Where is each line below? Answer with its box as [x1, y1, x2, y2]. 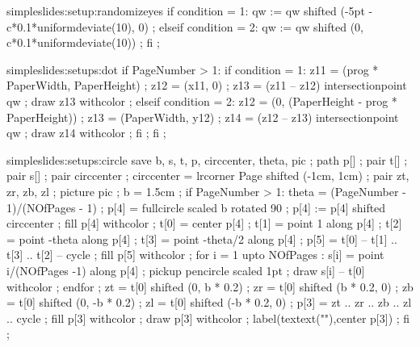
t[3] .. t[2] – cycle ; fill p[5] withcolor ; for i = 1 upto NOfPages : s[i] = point [6, 246, 384, 263]
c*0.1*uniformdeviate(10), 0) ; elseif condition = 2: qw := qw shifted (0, [6, 18, 363, 35]
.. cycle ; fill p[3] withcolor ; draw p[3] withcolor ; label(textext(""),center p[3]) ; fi [6, 309, 410, 326]
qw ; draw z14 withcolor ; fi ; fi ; [6, 124, 166, 141]
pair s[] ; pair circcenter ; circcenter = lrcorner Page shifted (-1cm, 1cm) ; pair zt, [6, 167, 409, 184]
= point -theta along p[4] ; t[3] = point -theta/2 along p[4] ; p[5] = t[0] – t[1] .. [6, 230, 397, 247]
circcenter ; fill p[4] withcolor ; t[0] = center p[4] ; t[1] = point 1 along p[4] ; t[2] [6, 215, 402, 232]
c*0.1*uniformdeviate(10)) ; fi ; [6, 34, 160, 51]
